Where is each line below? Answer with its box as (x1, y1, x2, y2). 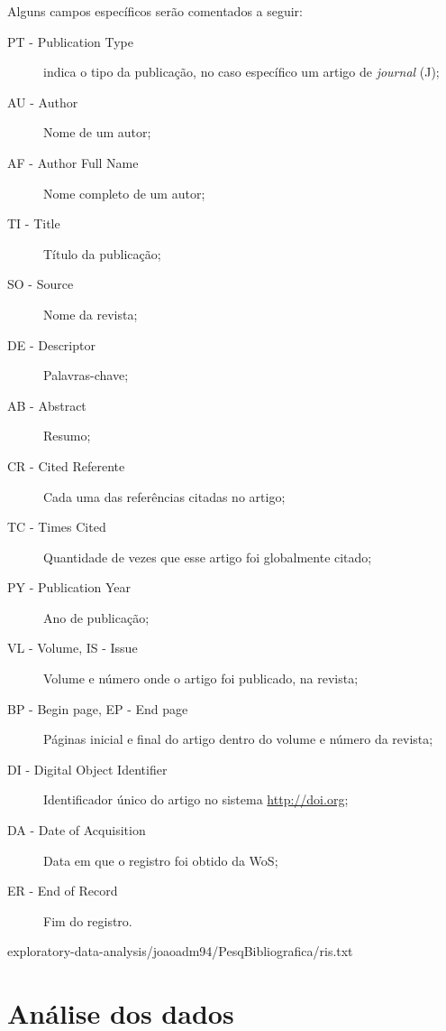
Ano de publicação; (43, 608, 150, 627)
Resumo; (43, 426, 91, 445)
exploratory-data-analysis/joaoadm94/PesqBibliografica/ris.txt (7, 942, 353, 961)
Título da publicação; (43, 244, 161, 263)
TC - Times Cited (7, 517, 106, 536)
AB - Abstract (7, 395, 86, 414)
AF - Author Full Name (7, 153, 139, 172)
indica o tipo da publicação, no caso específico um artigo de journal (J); (43, 62, 440, 81)
